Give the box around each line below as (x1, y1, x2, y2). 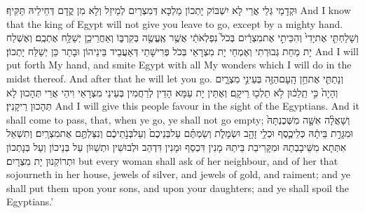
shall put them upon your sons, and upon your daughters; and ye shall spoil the (6, 180, 350, 195)
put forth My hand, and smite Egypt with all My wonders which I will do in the (6, 57, 352, 72)
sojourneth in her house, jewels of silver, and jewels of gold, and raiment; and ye (6, 167, 350, 182)
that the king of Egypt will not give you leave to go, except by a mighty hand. (6, 16, 343, 31)
